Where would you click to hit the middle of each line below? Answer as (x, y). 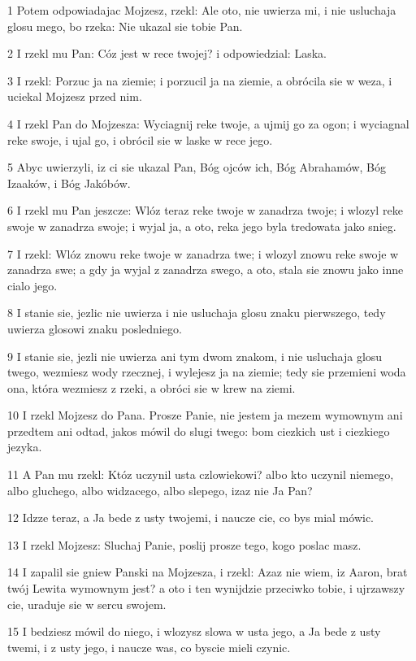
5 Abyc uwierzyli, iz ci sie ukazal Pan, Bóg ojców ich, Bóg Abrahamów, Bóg (197, 167)
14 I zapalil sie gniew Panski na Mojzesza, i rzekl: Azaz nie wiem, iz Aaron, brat (208, 572)
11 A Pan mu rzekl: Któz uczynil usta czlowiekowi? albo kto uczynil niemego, (201, 474)
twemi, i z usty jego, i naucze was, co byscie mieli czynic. (149, 647)
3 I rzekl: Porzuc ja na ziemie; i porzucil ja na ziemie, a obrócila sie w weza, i (200, 80)
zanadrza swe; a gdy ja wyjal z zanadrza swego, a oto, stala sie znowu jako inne (206, 270)
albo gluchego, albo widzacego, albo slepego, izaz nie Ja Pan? (160, 490)
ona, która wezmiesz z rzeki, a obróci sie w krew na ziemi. (152, 387)
